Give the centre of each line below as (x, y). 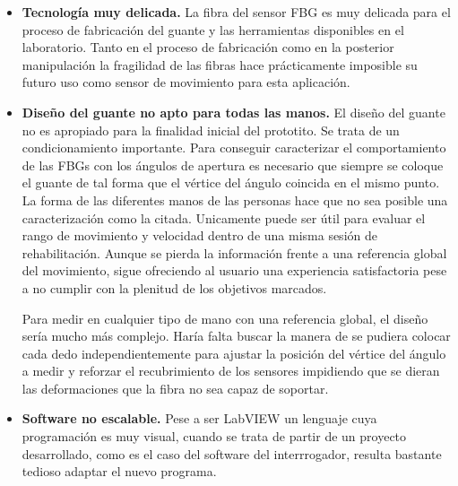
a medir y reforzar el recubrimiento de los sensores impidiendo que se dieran (231, 371)
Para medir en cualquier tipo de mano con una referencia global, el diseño (225, 318)
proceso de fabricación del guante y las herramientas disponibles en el (213, 29)
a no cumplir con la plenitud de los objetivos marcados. (174, 287)
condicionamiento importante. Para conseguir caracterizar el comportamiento (234, 148)
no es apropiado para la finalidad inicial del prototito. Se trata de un (211, 130)
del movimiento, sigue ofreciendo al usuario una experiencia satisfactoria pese (234, 270)
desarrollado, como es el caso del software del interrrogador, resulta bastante (232, 453)
